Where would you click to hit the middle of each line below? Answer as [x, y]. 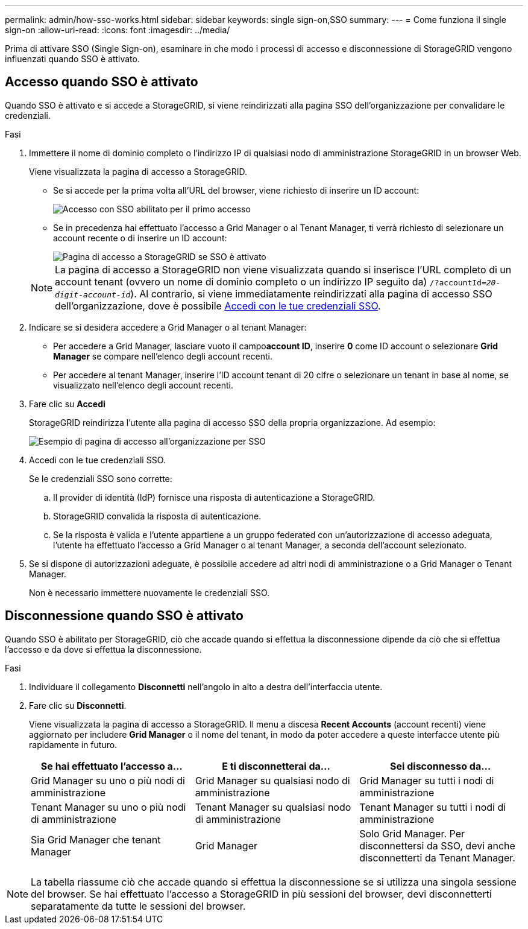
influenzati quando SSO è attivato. [72, 59]
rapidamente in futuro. [73, 744]
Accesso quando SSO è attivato [102, 82]
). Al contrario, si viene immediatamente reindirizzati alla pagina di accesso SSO [311, 293]
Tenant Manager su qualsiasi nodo [273, 807]
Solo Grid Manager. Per [412, 833]
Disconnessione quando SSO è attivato [124, 616]
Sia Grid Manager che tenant [96, 839]
